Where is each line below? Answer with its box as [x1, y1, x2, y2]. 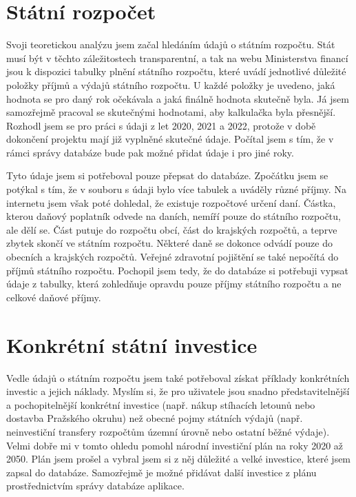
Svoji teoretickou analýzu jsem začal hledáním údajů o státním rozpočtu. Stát [6, 37, 335, 52]
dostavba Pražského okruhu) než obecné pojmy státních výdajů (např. [6, 411, 303, 425]
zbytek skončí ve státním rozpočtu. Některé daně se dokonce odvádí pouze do [6, 236, 333, 250]
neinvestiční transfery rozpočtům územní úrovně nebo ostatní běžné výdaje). [6, 424, 330, 438]
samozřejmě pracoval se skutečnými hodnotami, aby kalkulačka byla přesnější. [6, 105, 336, 119]
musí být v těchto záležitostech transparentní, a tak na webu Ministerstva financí [6, 50, 348, 65]
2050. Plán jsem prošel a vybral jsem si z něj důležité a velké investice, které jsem [6, 452, 351, 466]
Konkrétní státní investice [6, 330, 258, 358]
